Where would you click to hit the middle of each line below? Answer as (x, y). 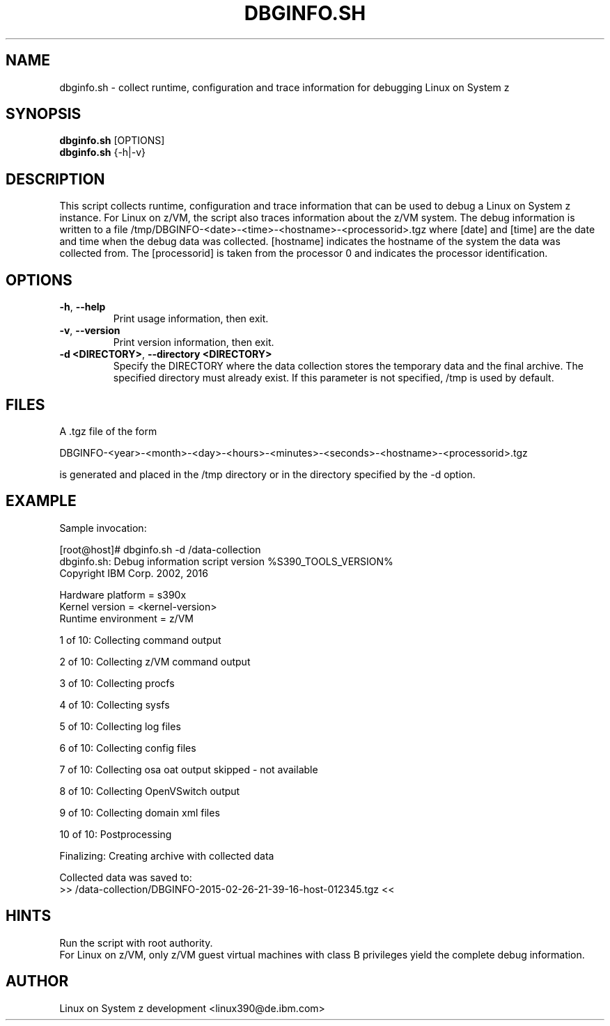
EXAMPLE (41, 501)
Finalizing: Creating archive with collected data (167, 855)
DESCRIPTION (55, 179)
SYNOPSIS (44, 114)
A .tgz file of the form (108, 431)
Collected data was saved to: (126, 877)
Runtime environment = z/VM (126, 618)
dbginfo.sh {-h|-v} (103, 152)
